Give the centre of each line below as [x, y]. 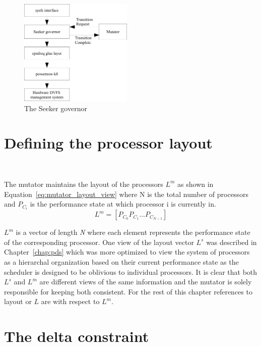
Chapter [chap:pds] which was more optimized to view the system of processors [127, 252]
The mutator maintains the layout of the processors [84, 184]
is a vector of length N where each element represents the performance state [133, 232]
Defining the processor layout [108, 143]
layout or [18, 301]
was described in [232, 242]
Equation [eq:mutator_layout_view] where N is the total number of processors [126, 194]
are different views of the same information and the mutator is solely [146, 282]
